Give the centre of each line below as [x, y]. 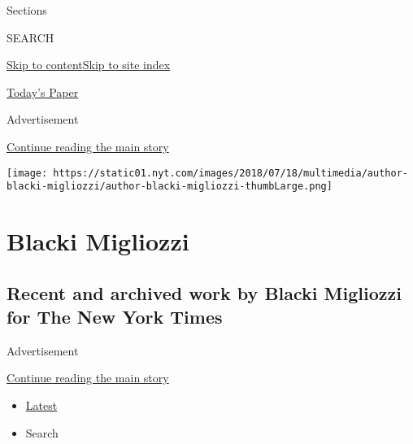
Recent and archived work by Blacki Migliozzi [204, 292]
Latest [41, 405]
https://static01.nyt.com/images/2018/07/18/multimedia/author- [230, 173]
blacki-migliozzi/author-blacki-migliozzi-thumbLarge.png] [170, 187]
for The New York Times [115, 317]
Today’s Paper [43, 91]
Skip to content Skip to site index [89, 65]
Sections [27, 10]
